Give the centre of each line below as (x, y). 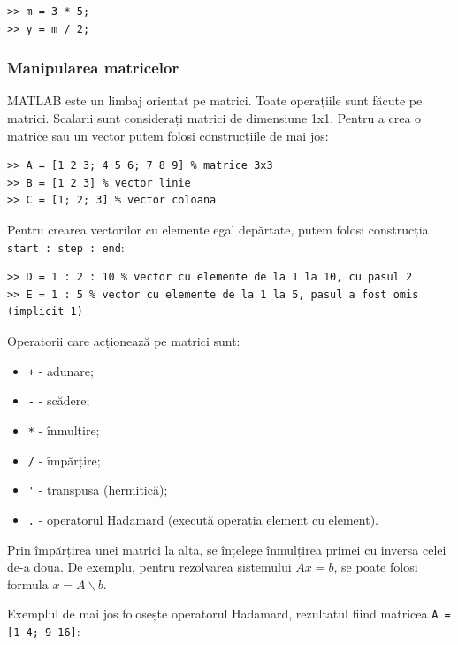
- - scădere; (59, 400)
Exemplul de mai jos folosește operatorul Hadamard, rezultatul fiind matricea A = (229, 614)
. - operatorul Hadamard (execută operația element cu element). (203, 519)
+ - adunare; (61, 370)
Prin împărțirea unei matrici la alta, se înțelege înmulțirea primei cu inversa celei (227, 549)
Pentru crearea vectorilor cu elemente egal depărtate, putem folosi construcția (218, 229)
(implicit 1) (45, 312)
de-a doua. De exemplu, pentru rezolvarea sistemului (149, 567)
